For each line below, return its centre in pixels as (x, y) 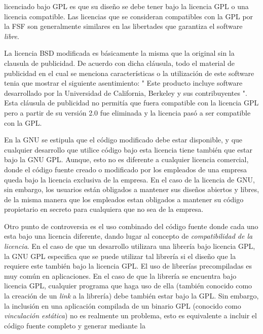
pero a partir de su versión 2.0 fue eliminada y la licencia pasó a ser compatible (127, 112)
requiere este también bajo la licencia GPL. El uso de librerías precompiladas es (128, 266)
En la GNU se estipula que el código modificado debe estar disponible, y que (123, 140)
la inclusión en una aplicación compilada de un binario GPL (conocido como (123, 305)
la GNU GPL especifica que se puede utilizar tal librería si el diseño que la (120, 256)
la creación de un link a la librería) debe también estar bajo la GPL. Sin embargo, (131, 296)
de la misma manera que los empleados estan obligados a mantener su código (124, 199)
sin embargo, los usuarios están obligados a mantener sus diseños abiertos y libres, (132, 189)
